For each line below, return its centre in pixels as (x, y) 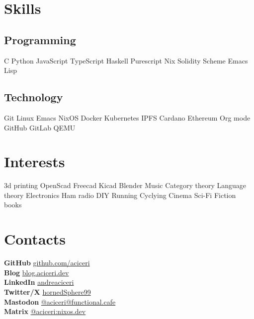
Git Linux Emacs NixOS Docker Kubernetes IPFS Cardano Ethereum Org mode (127, 117)
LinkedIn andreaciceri (39, 282)
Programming (40, 39)
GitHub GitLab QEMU (40, 127)
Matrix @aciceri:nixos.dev (45, 311)
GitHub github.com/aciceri (47, 263)
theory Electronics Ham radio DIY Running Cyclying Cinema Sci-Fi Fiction (120, 195)
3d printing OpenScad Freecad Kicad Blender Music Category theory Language (125, 185)
